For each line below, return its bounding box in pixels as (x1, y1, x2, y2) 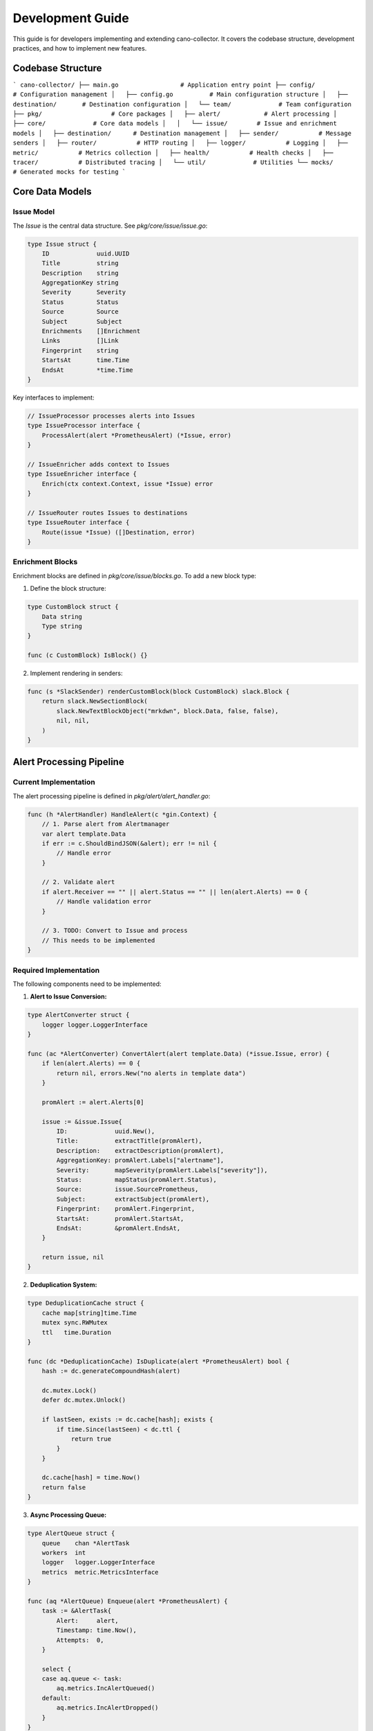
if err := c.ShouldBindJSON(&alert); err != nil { (41, 839, 217, 847)
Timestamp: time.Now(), (56, 1626, 137, 1634)
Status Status (41, 298, 119, 306)
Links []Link (41, 337, 119, 345)
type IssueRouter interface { (27, 519, 130, 526)
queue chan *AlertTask (41, 1539, 130, 1547)
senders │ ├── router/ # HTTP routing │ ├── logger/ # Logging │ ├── (12, 139, 348, 147)
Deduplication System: (30, 1281, 97, 1289)
